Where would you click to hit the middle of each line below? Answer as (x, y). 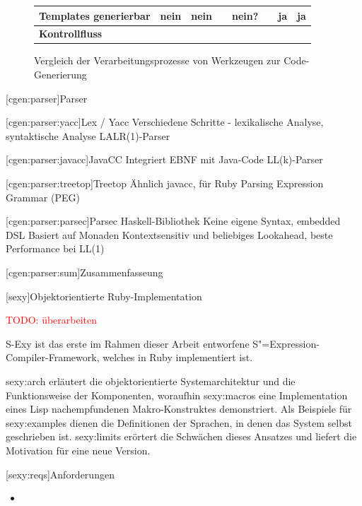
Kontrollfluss (71, 34)
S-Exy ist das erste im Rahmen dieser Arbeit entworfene (128, 343)
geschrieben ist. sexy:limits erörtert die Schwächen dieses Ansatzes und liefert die (181, 436)
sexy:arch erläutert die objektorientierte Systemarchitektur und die (151, 381)
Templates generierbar (95, 15)
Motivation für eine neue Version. (78, 450)
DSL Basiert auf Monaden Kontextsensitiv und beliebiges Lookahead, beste (169, 234)
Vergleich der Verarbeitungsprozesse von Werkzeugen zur (157, 60)
